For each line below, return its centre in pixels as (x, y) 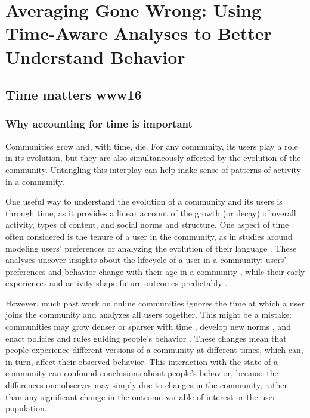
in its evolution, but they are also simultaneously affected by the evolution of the (153, 158)
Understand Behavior (95, 56)
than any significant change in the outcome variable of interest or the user (141, 396)
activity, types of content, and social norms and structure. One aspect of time (147, 225)
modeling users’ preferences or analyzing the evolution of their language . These (151, 248)
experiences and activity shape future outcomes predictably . (117, 283)
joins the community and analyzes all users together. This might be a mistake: (149, 315)
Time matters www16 (74, 95)
